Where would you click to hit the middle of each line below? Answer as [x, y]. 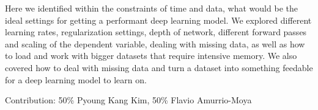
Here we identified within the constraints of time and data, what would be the [151, 8]
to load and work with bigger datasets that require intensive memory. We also [151, 56]
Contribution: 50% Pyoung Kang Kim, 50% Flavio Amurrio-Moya [128, 100]
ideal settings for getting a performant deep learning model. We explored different [158, 20]
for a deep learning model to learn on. [76, 79]
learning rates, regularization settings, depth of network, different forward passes [156, 32]
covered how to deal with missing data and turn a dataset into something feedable [159, 67]
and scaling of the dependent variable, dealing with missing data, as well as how [155, 43]
